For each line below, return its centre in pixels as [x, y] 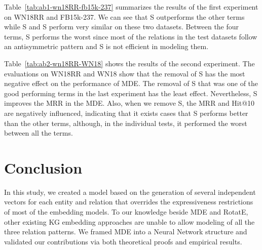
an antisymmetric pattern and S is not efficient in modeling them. [106, 46]
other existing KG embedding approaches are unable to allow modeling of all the [129, 221]
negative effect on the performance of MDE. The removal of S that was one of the [131, 83]
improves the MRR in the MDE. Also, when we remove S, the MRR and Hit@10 [129, 103]
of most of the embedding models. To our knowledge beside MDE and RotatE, [126, 212]
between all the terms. [39, 133]
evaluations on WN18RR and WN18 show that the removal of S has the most [125, 73]
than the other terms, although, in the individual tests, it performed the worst [126, 123]
